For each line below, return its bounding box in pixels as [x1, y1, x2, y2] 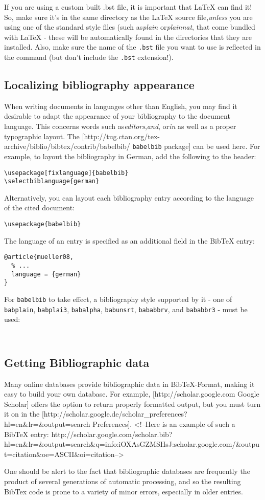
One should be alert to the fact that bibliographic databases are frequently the [4, 466, 250, 476]
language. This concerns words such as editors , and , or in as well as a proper [4, 121, 236, 132]
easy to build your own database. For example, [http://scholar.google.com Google [4, 388, 259, 399]
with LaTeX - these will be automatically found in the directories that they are [4, 31, 252, 42]
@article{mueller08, [4, 253, 74, 261]
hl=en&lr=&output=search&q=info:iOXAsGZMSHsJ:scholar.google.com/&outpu [4, 439, 260, 449]
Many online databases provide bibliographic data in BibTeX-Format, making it [4, 378, 255, 389]
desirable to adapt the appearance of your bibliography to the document [4, 111, 230, 121]
